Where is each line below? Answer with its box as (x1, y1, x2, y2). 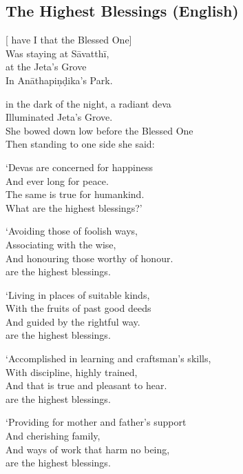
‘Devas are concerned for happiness (6, 159, 154, 174)
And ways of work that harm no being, (6, 442, 170, 456)
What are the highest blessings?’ (6, 200, 142, 215)
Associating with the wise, (6, 237, 116, 251)
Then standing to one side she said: (6, 137, 155, 151)
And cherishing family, (6, 428, 101, 443)
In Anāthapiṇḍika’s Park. (6, 72, 113, 87)
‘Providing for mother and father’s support (6, 415, 187, 429)
